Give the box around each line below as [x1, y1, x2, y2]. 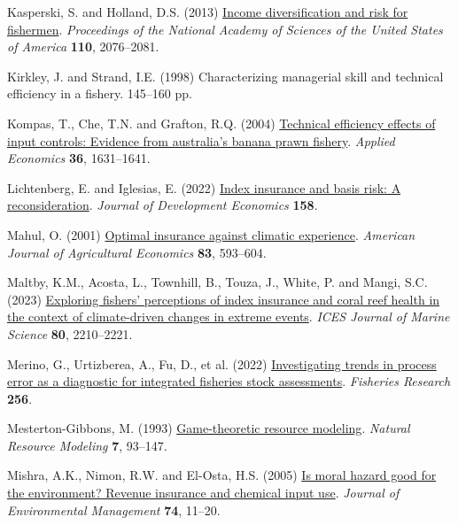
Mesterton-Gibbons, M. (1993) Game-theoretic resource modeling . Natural [7, 419, 410, 437]
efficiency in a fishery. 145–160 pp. [7, 84, 192, 103]
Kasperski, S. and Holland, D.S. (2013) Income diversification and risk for [7, 3, 408, 20]
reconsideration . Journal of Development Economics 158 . [7, 196, 318, 214]
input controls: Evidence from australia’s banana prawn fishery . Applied [7, 131, 395, 150]
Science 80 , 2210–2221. [7, 324, 133, 343]
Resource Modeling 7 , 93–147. [7, 436, 167, 454]
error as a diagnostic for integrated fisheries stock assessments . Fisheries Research [7, 372, 451, 390]
